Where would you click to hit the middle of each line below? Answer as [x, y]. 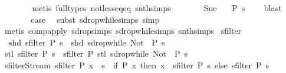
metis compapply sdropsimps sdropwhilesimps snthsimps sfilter [123, 31]
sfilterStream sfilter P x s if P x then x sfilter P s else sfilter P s [137, 65]
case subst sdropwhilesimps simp [95, 19]
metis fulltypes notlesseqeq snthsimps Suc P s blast [157, 8]
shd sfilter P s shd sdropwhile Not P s [87, 42]
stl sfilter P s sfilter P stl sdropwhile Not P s [96, 53]
